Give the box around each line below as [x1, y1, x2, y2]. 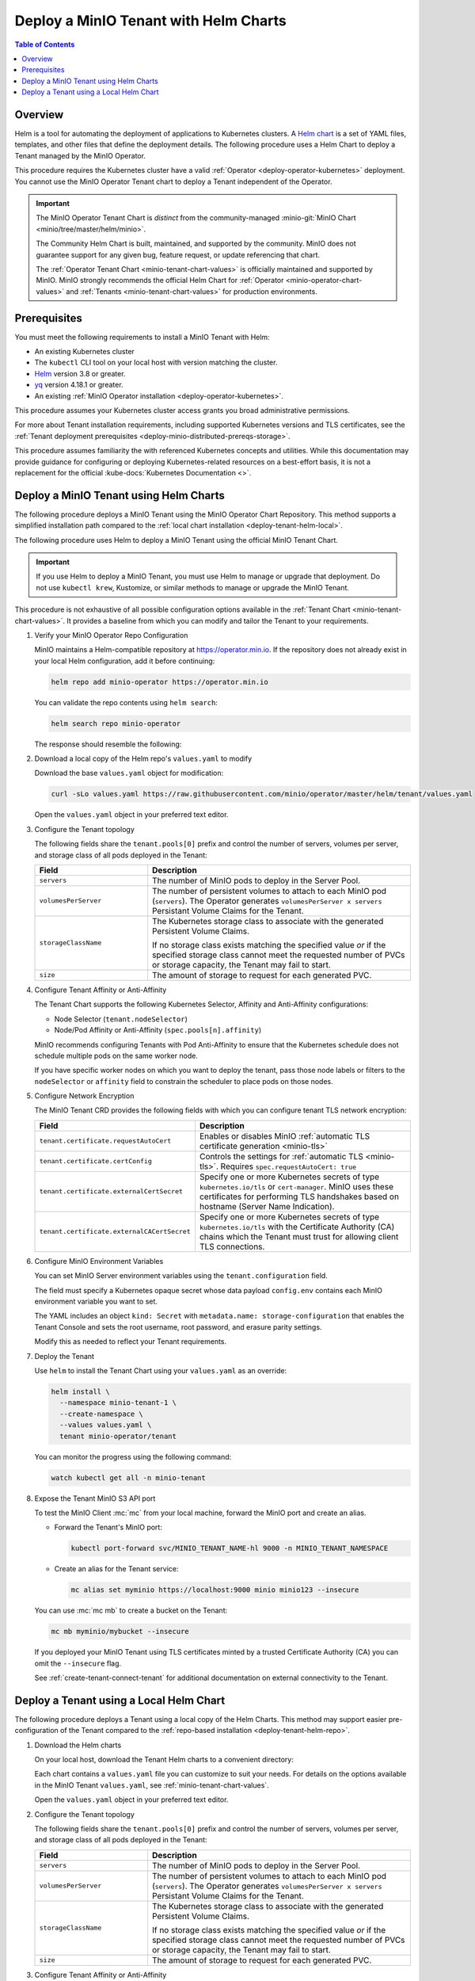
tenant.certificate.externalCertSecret [39, 1187, 184, 1196]
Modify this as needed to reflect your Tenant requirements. [34, 1337, 227, 1346]
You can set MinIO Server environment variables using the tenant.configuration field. [34, 1271, 328, 1281]
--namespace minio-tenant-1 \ [59, 1399, 177, 1407]
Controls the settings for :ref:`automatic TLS [199, 1151, 363, 1162]
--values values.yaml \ [59, 1421, 152, 1429]
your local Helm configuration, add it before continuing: [34, 656, 215, 666]
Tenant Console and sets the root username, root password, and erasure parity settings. [34, 1322, 322, 1331]
